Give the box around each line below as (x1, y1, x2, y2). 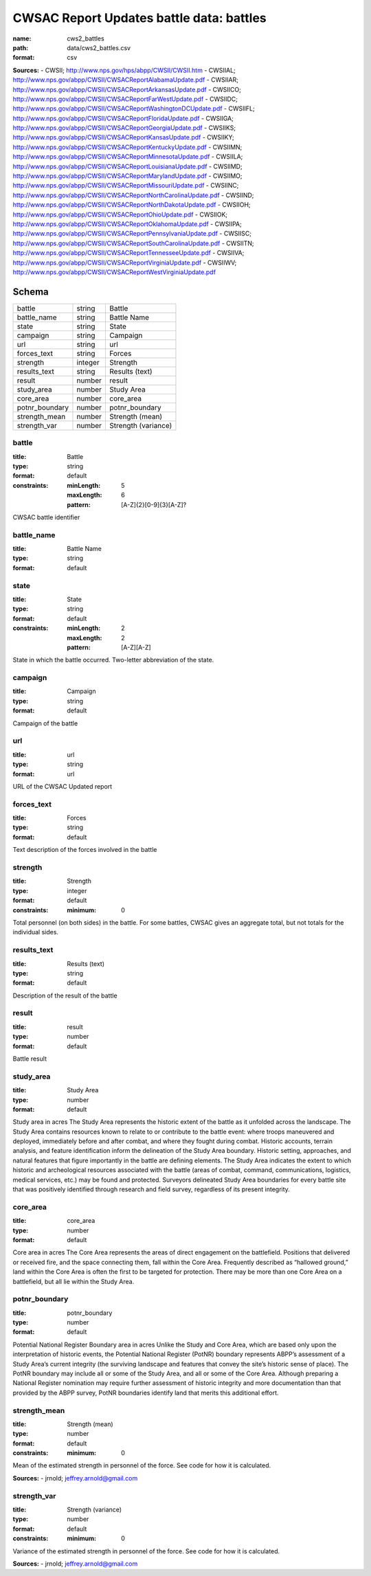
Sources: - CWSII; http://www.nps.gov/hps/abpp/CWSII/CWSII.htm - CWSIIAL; (12, 66, 236, 74)
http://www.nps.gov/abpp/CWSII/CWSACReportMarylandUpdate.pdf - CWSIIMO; (12, 172, 243, 180)
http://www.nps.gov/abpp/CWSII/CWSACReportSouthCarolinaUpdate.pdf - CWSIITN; (12, 239, 254, 247)
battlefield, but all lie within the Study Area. (12, 1277, 135, 1285)
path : (12, 43, 29, 52)
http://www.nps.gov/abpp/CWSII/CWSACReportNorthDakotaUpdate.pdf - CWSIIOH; (12, 201, 251, 209)
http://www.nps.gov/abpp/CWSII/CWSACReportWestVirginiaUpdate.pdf (12, 268, 216, 276)
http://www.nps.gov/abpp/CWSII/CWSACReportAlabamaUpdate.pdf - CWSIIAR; (12, 76, 238, 84)
